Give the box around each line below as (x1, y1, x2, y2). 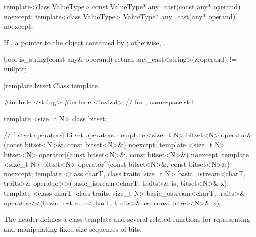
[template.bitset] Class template (4, 80, 98, 90)
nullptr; (4, 63, 27, 73)
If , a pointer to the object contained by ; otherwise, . (4, 37, 166, 47)
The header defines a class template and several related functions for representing (4, 214, 250, 224)
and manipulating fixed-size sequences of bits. (4, 223, 142, 234)
